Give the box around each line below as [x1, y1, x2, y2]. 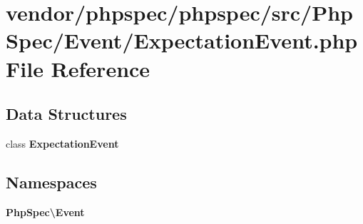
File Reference [6, 54, 150, 83]
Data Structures [6, 103, 127, 125]
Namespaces [6, 170, 97, 193]
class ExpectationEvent [6, 136, 119, 151]
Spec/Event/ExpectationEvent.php [6, 26, 358, 55]
